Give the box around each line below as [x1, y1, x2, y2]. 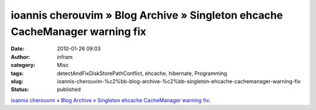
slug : [11, 77, 23, 84]
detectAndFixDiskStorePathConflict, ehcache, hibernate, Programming [57, 70, 228, 77]
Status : [11, 86, 29, 93]
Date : [11, 45, 25, 52]
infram [57, 53, 73, 61]
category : [11, 62, 36, 69]
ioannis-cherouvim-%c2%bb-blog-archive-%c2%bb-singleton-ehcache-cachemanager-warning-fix [57, 77, 301, 84]
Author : [11, 53, 30, 61]
